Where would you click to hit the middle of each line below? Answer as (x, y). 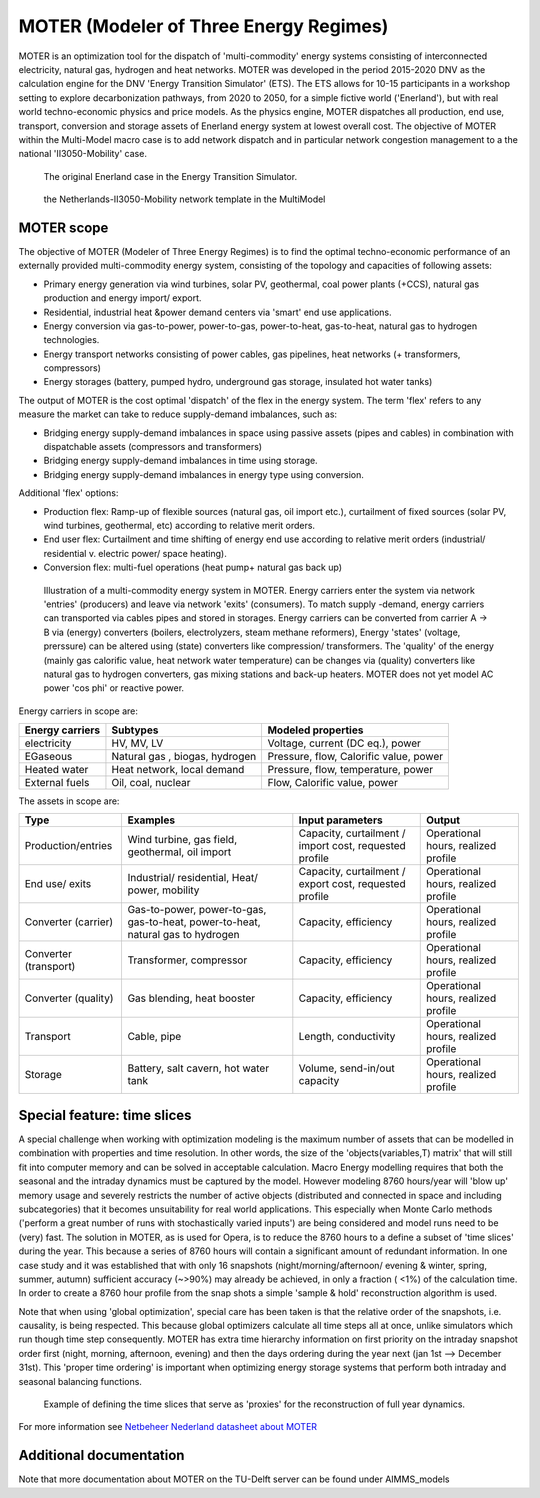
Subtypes (135, 730)
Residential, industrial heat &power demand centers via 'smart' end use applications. (217, 312)
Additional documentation (101, 1455)
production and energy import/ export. (122, 298)
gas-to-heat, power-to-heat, (194, 922)
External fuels (57, 783)
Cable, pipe (154, 1037)
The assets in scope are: (69, 801)
